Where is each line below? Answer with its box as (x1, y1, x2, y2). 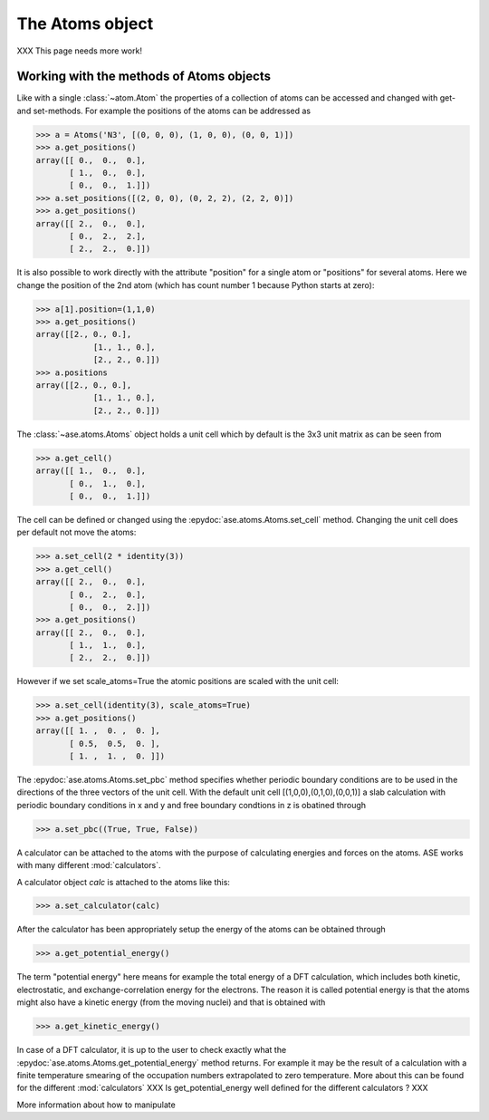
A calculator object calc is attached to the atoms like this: (16, 876, 231, 887)
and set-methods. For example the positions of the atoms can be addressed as (16, 105, 312, 116)
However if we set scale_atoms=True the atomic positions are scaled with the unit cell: (16, 676, 340, 687)
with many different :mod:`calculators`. (16, 860, 161, 871)
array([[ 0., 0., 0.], (35, 155, 147, 165)
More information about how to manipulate (16, 1099, 176, 1110)
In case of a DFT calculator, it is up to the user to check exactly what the (16, 1045, 287, 1056)
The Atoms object (16, 14, 154, 34)
